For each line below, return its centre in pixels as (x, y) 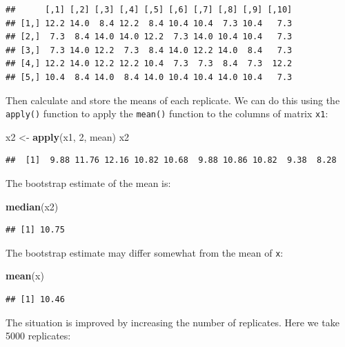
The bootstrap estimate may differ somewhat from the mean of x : (145, 252)
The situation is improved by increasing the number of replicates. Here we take (172, 322)
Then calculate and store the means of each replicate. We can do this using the (173, 100)
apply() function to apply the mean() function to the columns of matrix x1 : (167, 113)
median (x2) (32, 206)
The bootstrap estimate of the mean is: (88, 183)
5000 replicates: (38, 336)
